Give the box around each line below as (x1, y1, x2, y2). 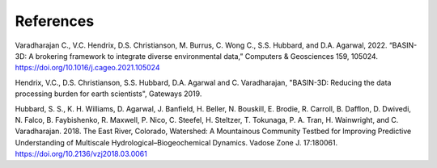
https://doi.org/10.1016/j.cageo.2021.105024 (15, 63, 160, 73)
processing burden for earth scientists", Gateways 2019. (15, 89, 202, 99)
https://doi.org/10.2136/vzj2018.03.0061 (15, 149, 147, 159)
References (15, 12, 95, 30)
